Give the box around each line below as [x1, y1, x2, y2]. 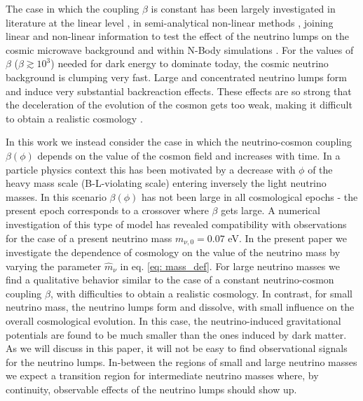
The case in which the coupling [6, 1, 139, 15]
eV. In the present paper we [228, 230, 348, 245]
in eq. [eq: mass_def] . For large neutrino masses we [120, 258, 340, 273]
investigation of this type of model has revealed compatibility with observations [6, 216, 347, 231]
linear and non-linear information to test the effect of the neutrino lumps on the [6, 29, 349, 43]
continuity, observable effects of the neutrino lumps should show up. [6, 381, 297, 396]
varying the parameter [6, 258, 102, 273]
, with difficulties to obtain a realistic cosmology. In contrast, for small [50, 286, 352, 300]
